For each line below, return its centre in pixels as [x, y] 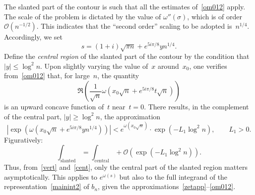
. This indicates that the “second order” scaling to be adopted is [134, 26]
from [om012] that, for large [47, 75]
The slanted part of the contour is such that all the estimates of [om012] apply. [125, 6]
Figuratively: [24, 139]
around [168, 66]
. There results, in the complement [196, 107]
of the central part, [33, 116]
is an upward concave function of [54, 107]
